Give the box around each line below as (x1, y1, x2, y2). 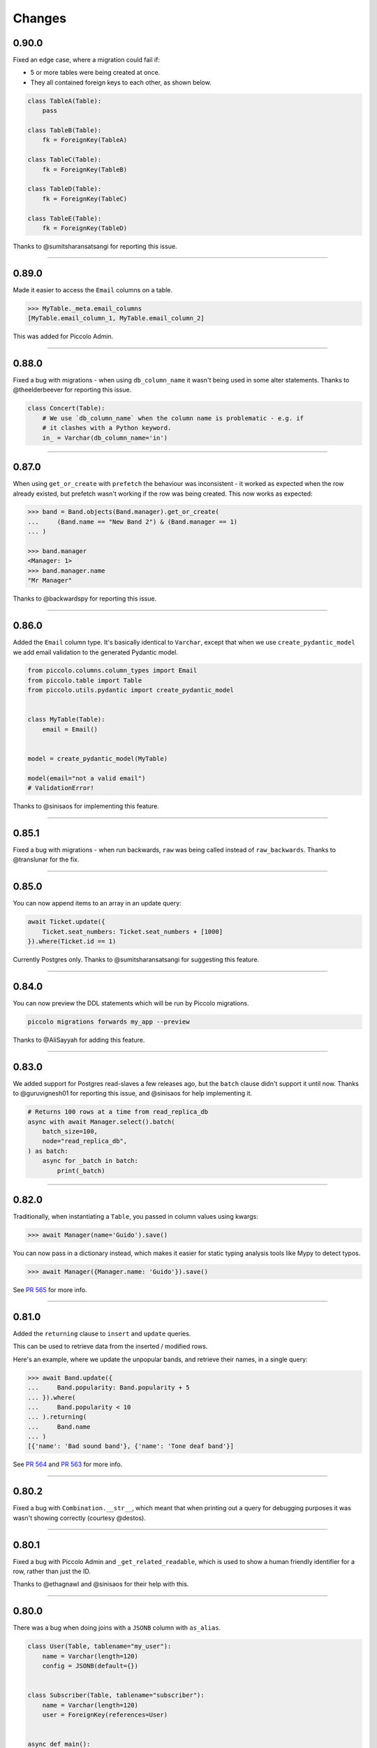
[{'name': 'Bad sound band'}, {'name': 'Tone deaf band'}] (27, 1442, 234, 1450)
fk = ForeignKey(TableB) (42, 165, 128, 173)
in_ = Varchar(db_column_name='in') (42, 434, 168, 442)
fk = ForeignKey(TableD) (42, 224, 128, 232)
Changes (13, 10, 66, 26)
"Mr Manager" (27, 577, 73, 585)
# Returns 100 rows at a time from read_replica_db (27, 1108, 209, 1116)
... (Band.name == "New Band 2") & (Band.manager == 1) (27, 517, 238, 526)
